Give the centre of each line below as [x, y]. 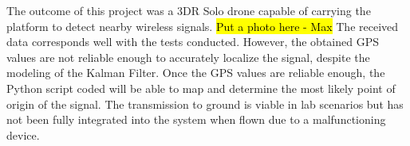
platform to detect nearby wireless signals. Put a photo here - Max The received [203, 26]
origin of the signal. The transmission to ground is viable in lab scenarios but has [205, 104]
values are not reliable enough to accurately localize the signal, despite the [188, 57]
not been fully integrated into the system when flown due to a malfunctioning [196, 119]
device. [23, 134]
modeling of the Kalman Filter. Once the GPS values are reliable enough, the [196, 73]
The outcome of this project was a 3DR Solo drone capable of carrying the [189, 10]
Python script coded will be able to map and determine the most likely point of [201, 88]
